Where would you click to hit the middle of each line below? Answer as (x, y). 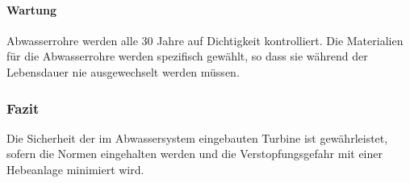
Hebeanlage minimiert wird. (75, 169)
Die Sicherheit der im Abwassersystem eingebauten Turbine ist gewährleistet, (197, 137)
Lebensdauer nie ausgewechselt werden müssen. (123, 71)
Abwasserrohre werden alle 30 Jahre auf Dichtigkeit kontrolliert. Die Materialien (205, 40)
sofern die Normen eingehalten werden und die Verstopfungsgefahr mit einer (195, 154)
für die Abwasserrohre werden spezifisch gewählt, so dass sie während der (187, 56)
